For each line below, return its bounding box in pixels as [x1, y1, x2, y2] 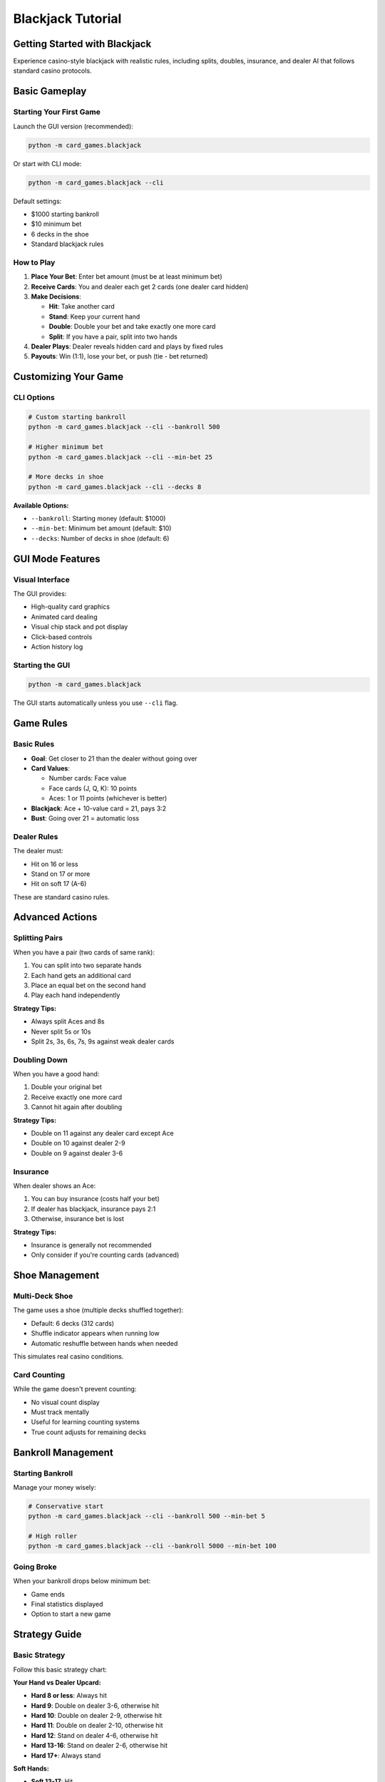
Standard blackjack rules [31, 240, 104, 249]
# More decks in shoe [28, 473, 104, 481]
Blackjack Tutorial [13, 11, 122, 26]
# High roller [28, 1533, 78, 1540]
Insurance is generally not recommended [31, 1240, 152, 1249]
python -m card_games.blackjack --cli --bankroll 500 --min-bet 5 [28, 1512, 265, 1520]
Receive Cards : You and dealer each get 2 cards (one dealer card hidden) [31, 282, 249, 291]
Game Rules [13, 717, 68, 730]
